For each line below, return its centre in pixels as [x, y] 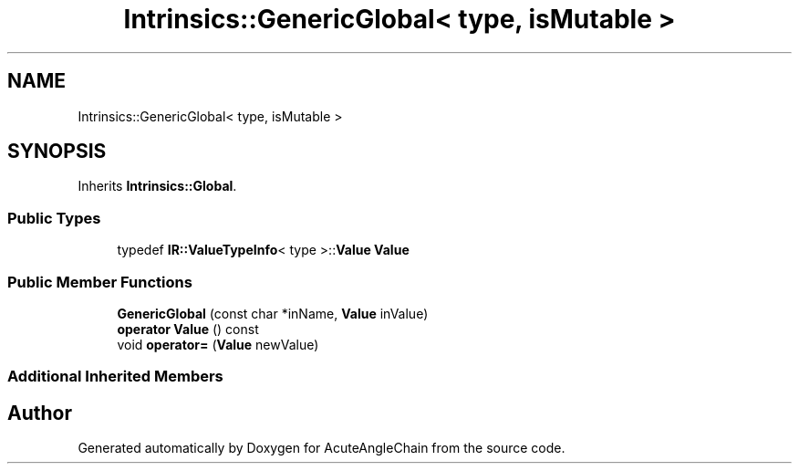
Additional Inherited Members [115, 377]
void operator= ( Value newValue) [218, 344]
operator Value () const [188, 329]
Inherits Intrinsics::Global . [157, 186]
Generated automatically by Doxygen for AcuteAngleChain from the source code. [322, 448]
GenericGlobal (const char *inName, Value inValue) [273, 313]
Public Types [54, 218]
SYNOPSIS [57, 152]
